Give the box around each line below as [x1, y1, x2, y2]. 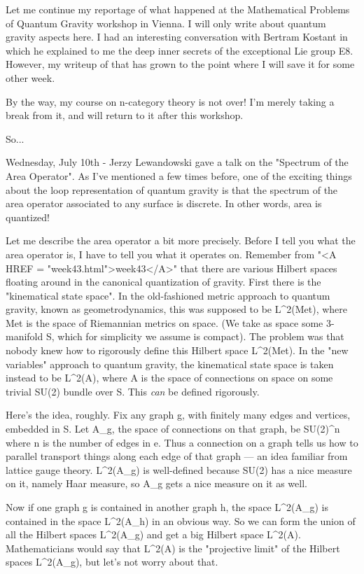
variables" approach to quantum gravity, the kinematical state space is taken [6, 356, 334, 371]
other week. [6, 70, 55, 85]
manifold [6, 329, 43, 344]
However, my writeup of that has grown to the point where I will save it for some [6, 57, 355, 71]
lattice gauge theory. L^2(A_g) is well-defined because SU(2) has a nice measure [6, 462, 352, 477]
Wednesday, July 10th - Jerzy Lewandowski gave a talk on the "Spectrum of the [6, 155, 349, 169]
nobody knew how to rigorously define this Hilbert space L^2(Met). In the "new [6, 343, 349, 358]
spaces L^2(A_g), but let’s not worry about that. [6, 554, 218, 569]
